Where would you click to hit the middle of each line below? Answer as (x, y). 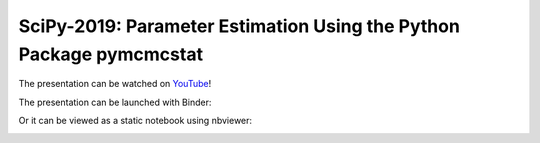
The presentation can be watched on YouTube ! (115, 84)
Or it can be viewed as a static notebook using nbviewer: (135, 121)
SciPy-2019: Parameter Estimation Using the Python (239, 26)
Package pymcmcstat (111, 54)
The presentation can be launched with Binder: (115, 102)
